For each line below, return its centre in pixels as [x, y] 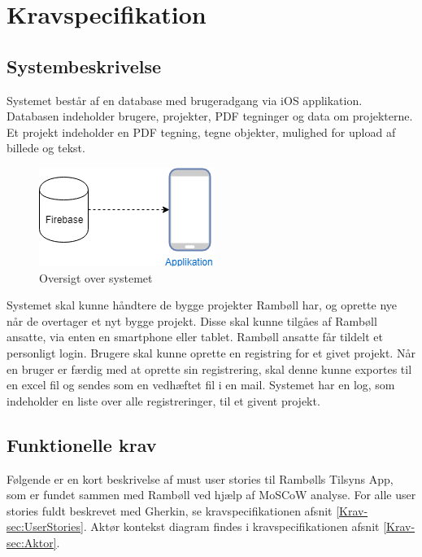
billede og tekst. [46, 148]
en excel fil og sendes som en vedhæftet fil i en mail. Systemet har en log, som [201, 385]
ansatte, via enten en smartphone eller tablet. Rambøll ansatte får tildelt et [195, 337]
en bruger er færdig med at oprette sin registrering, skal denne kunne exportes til [209, 368]
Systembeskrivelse [84, 66]
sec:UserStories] [45, 526]
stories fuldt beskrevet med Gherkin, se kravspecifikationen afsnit [170, 510]
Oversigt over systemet [96, 277]
